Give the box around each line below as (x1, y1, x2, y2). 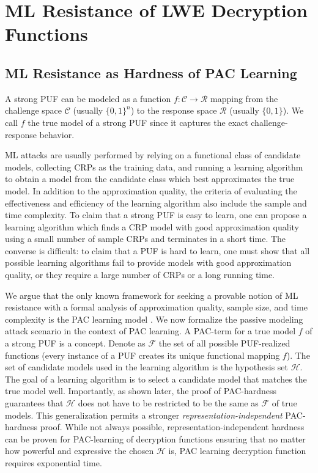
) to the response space (130, 104, 217, 117)
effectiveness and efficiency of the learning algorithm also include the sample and (5, 196, 307, 209)
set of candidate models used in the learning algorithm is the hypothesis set (5, 361, 288, 373)
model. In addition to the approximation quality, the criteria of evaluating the (5, 184, 297, 197)
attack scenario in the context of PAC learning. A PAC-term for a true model (5, 324, 296, 337)
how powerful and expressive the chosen (5, 444, 154, 457)
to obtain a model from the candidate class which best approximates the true (5, 172, 295, 185)
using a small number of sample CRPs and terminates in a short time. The (5, 232, 286, 245)
